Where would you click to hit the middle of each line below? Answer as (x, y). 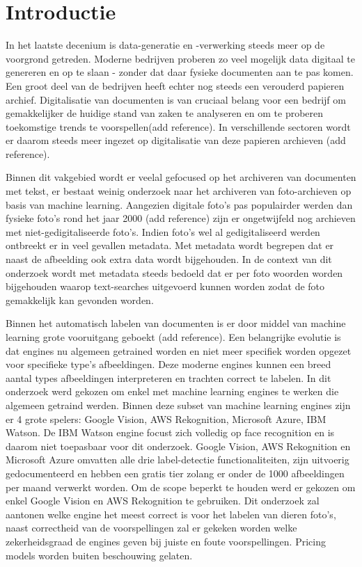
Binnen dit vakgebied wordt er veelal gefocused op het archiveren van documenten (181, 177)
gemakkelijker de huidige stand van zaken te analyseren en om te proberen (165, 113)
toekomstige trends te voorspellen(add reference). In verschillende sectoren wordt (178, 126)
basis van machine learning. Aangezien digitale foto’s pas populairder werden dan (179, 204)
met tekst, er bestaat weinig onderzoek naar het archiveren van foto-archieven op (179, 191)
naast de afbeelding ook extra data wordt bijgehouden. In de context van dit (169, 259)
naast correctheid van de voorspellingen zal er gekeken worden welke (151, 528)
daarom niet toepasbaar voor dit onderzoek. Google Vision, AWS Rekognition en (178, 446)
